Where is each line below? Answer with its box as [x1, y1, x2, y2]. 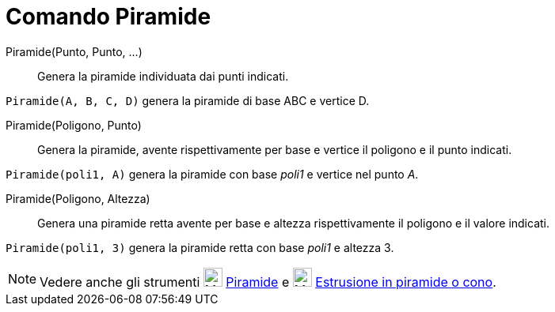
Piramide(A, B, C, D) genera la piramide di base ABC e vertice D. [6, 93, 370, 107]
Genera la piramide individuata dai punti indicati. [37, 69, 289, 83]
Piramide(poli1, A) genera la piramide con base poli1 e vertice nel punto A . [6, 167, 419, 181]
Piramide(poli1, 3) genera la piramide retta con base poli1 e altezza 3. [6, 240, 394, 254]
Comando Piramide [6, 3, 211, 30]
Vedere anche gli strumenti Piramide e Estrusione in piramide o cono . [40, 273, 496, 290]
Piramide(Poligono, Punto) [6, 118, 142, 132]
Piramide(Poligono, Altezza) [6, 191, 150, 205]
